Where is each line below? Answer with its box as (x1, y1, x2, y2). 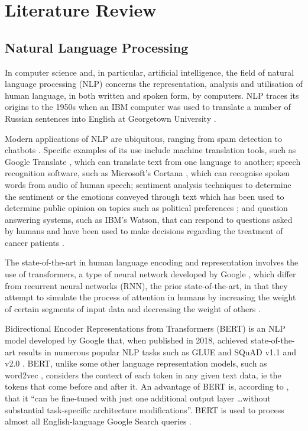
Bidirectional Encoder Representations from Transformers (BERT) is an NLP (5, 322, 286, 335)
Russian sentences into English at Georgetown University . (5, 112, 216, 124)
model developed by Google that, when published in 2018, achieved (5, 334, 248, 346)
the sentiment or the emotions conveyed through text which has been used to (5, 190, 284, 202)
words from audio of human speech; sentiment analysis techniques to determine (5, 178, 291, 190)
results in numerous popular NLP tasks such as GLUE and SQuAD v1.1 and (18, 345, 296, 358)
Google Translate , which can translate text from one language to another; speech (5, 155, 301, 167)
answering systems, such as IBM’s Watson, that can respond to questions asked (5, 213, 293, 225)
